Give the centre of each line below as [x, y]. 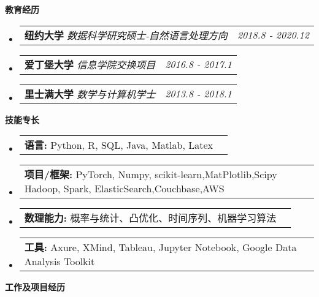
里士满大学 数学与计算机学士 [90, 94]
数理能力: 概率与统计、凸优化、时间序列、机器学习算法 [150, 218]
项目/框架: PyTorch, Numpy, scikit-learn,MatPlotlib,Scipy [151, 175]
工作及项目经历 [35, 287]
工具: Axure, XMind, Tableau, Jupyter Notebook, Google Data [160, 247]
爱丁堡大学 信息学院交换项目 [90, 64]
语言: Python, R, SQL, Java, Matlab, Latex [118, 145]
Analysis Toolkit [60, 261]
